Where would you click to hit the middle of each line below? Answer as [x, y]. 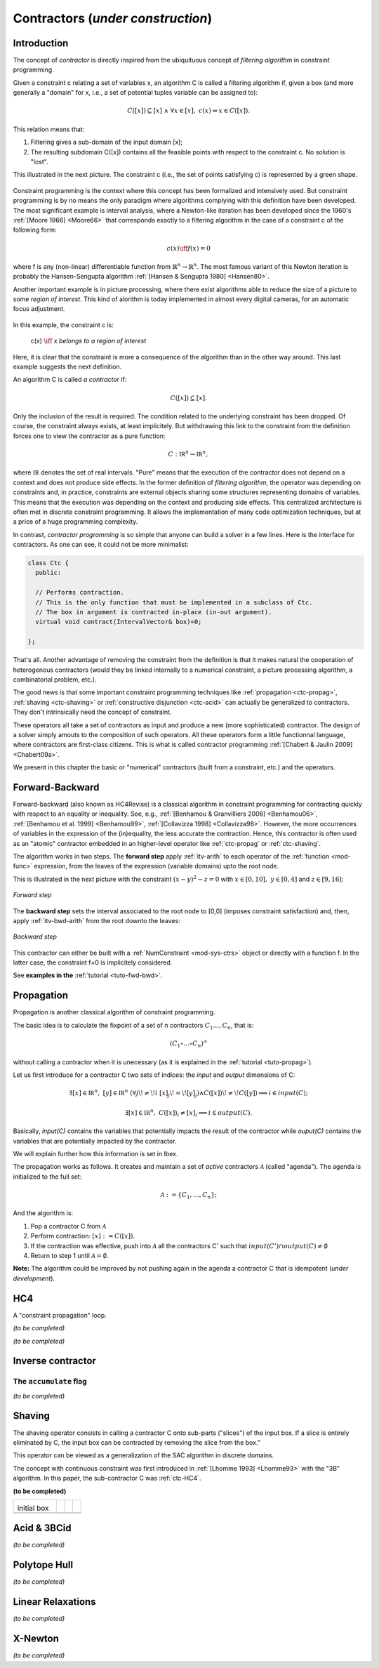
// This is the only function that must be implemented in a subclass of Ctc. [174, 602]
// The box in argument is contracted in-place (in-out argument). [154, 612]
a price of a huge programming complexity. [75, 522]
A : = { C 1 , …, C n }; [189, 1196]
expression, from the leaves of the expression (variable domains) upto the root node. [157, 866]
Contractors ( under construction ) [113, 18]
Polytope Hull [43, 1565]
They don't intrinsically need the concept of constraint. [92, 712]
